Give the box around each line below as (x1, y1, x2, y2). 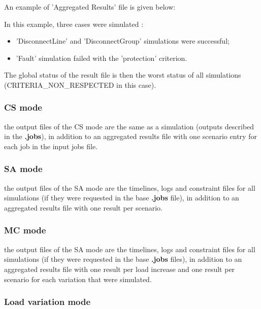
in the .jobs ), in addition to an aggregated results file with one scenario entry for (4, 131, 257, 142)
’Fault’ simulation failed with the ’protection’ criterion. (16, 52, 187, 63)
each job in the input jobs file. (4, 141, 98, 151)
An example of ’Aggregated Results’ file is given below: (4, 2, 176, 12)
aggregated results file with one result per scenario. (4, 202, 162, 213)
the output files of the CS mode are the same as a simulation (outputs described (4, 121, 254, 131)
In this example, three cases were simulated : (4, 18, 144, 29)
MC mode (4, 224, 46, 236)
